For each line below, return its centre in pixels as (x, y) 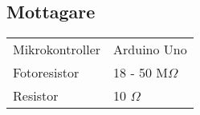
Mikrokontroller (57, 50)
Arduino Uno (150, 50)
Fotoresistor (46, 73)
